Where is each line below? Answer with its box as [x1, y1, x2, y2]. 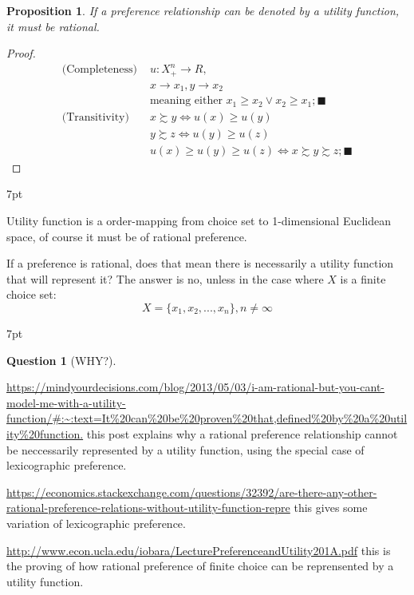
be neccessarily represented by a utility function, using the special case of [6, 441, 365, 458]
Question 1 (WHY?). [6, 351, 116, 368]
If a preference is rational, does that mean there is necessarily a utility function [6, 255, 394, 272]
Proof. [6, 45, 36, 61]
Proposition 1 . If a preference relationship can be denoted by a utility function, [6, 2, 400, 18]
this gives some [294, 499, 368, 516]
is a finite [340, 270, 386, 287]
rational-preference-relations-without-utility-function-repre [6, 499, 290, 516]
